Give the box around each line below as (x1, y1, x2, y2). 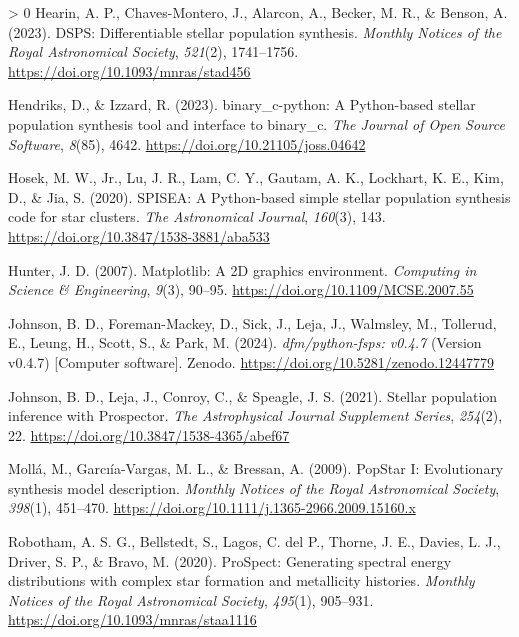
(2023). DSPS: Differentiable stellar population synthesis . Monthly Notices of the (8, 21, 502, 42)
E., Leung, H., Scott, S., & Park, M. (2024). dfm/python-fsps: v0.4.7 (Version (8, 332, 482, 353)
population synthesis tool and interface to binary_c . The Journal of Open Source (8, 113, 505, 134)
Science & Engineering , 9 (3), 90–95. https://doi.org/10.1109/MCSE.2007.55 (8, 279, 474, 300)
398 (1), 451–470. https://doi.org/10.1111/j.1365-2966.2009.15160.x (8, 497, 416, 518)
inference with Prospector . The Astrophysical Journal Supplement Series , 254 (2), (8, 405, 503, 426)
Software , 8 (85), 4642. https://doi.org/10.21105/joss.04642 (8, 133, 366, 154)
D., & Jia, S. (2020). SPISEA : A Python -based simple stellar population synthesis (8, 186, 511, 207)
